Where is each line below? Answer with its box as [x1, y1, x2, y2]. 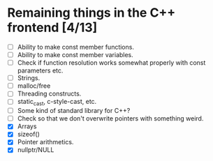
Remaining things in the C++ [7, 5, 176, 21]
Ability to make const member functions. [17, 43, 135, 51]
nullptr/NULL [17, 146, 54, 154]
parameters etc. [17, 66, 64, 75]
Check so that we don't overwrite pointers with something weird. [17, 114, 204, 123]
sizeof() [17, 130, 41, 139]
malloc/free [17, 82, 51, 90]
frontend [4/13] [7, 20, 98, 36]
